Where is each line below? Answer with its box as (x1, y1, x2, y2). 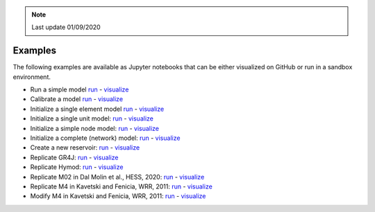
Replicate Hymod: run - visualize (30, 163, 124, 171)
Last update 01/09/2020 (31, 23, 101, 31)
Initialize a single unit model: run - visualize (30, 114, 154, 123)
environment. (12, 73, 51, 81)
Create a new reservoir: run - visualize (30, 143, 140, 152)
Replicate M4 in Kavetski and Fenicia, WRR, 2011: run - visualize (30, 182, 213, 191)
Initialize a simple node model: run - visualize (30, 124, 160, 132)
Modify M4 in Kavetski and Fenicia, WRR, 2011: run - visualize (30, 192, 206, 200)
